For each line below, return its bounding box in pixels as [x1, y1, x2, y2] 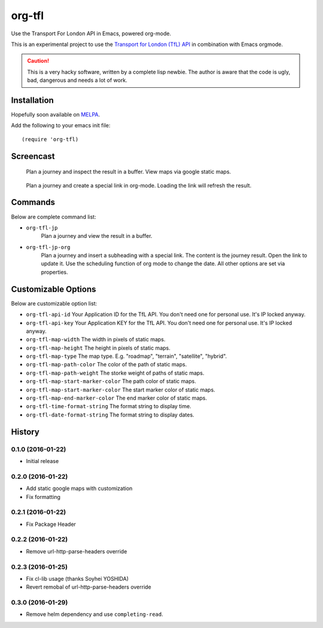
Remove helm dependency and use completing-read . [26, 611, 164, 618]
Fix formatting [26, 493, 61, 500]
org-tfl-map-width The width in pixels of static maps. [26, 336, 166, 343]
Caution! [27, 57, 50, 65]
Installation [11, 95, 54, 105]
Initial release [26, 457, 59, 464]
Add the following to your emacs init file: [11, 122, 111, 129]
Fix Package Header [26, 520, 76, 528]
